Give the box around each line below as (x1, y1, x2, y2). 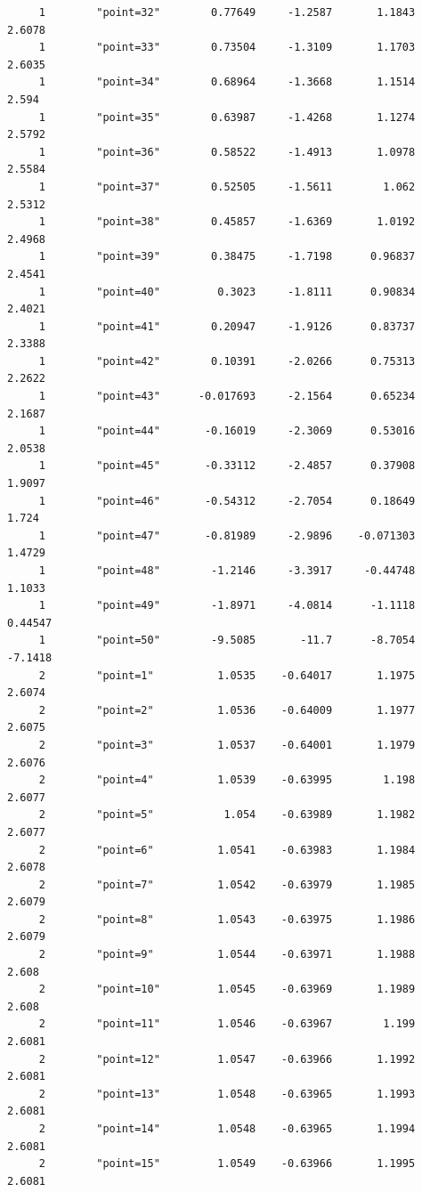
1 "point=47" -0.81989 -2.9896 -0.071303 (38, 529, 416, 542)
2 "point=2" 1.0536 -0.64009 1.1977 (38, 703, 416, 717)
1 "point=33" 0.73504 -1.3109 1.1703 (38, 41, 416, 54)
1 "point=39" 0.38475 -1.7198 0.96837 (38, 250, 416, 264)
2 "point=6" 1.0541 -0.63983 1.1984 (38, 843, 416, 856)
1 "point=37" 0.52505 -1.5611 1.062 (38, 180, 416, 193)
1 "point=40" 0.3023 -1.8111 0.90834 (38, 285, 416, 298)
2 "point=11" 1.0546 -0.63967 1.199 (38, 1018, 416, 1031)
